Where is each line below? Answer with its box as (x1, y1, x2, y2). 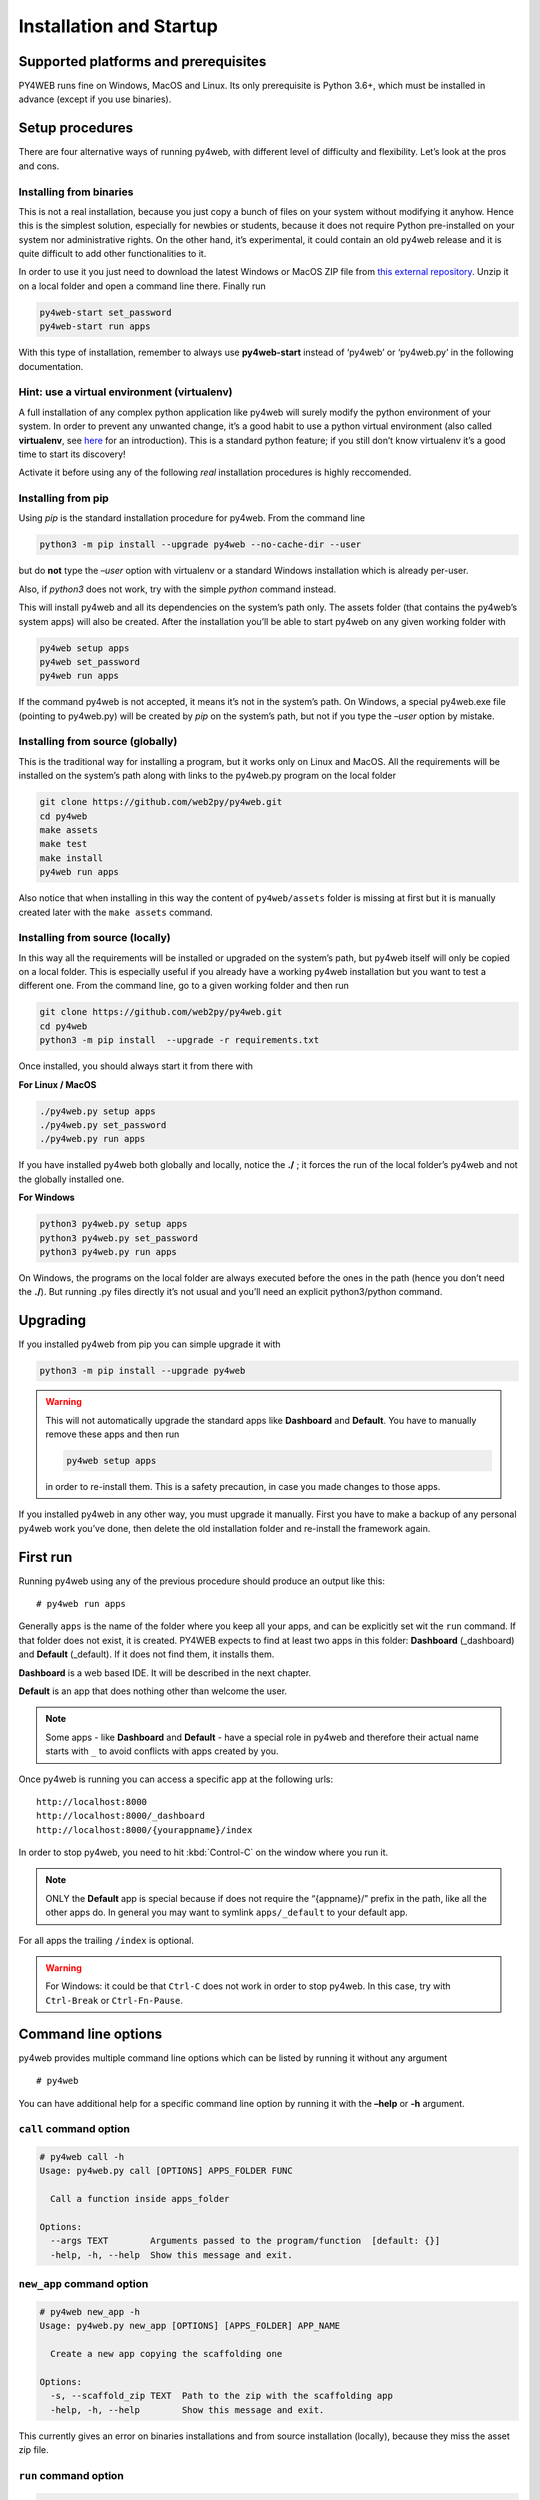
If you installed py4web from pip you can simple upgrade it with (18, 1338, 281, 1350)
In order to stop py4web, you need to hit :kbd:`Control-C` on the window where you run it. (18, 1846, 389, 1859)
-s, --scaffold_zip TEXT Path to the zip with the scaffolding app (50, 2390, 394, 2402)
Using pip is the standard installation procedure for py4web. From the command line (18, 512, 365, 524)
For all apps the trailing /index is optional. (18, 1934, 194, 1946)
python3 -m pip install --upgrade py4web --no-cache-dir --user (39, 539, 362, 550)
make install (39, 852, 104, 864)
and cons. (18, 160, 60, 172)
